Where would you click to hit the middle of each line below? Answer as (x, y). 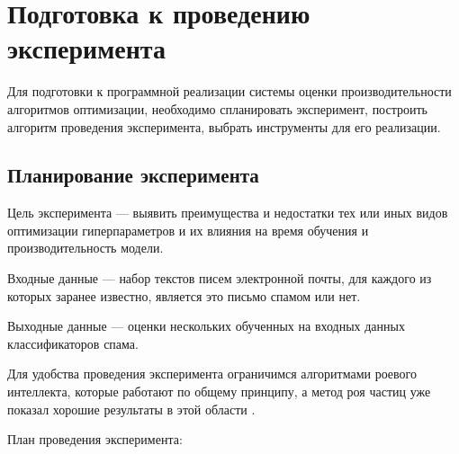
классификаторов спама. (73, 343)
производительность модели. (85, 248)
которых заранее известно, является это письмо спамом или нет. (184, 295)
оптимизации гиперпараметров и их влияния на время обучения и (188, 230)
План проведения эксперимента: (95, 439)
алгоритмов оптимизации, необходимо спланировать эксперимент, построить (217, 108)
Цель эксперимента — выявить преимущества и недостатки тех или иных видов (228, 213)
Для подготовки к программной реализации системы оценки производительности (229, 91)
